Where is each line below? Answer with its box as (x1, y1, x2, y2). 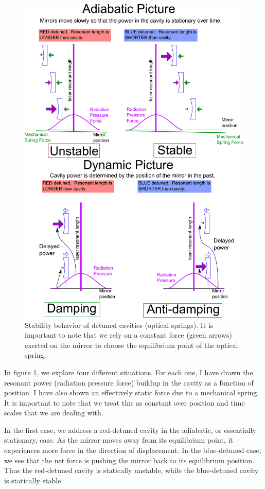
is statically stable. (4, 475, 63, 485)
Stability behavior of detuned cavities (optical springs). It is (25, 319, 214, 330)
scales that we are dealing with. (4, 407, 103, 418)
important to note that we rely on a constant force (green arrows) (25, 329, 232, 340)
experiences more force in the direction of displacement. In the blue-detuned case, (4, 445, 261, 456)
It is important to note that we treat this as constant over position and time (4, 397, 245, 408)
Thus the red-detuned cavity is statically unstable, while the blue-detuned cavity (4, 465, 259, 476)
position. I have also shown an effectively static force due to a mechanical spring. (4, 387, 259, 398)
